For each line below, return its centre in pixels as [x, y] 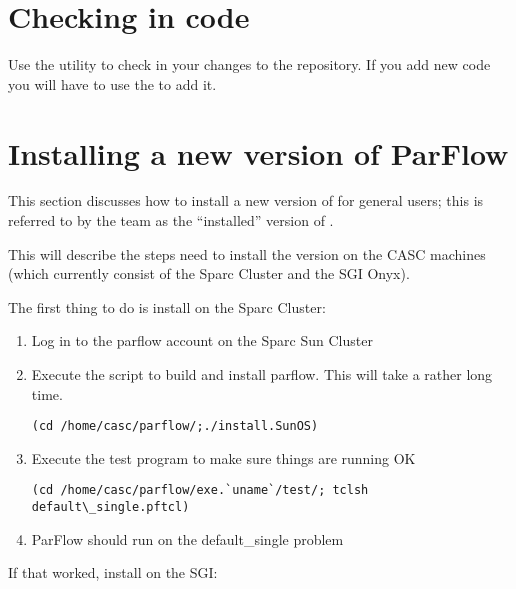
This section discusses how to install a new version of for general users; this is [246, 200]
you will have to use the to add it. [112, 83]
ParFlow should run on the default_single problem [187, 538]
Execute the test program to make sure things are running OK [223, 457]
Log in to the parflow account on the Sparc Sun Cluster [202, 340]
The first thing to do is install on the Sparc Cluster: [167, 306]
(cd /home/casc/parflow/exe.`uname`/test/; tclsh [200, 490]
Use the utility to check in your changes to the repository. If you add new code [249, 64]
